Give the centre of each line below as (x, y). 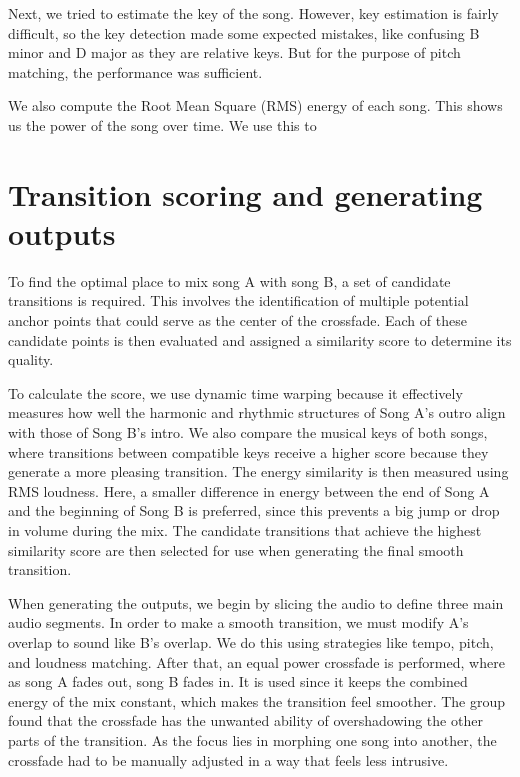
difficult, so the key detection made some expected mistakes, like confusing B (244, 32)
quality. (31, 359)
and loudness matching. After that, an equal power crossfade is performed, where (256, 661)
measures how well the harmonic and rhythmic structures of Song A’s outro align (257, 412)
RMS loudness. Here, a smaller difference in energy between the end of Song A (249, 490)
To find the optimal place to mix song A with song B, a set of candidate (229, 280)
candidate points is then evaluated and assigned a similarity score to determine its (260, 339)
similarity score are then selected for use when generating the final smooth (236, 549)
